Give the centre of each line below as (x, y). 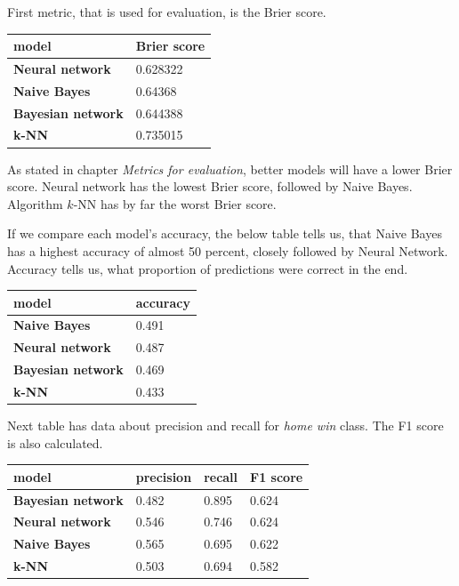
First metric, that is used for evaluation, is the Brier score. (167, 12)
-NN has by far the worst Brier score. (175, 203)
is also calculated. (55, 442)
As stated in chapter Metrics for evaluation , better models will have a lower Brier (230, 169)
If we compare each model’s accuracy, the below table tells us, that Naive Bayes (225, 233)
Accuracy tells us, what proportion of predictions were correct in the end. (208, 268)
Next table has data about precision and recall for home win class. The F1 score (225, 425)
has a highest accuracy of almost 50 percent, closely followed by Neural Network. (228, 250)
